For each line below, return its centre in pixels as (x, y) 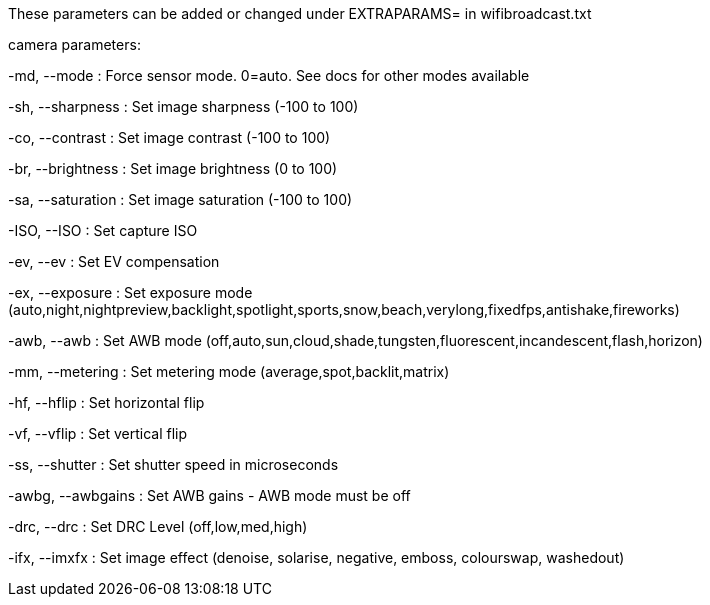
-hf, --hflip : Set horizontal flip (106, 402)
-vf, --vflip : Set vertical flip (98, 433)
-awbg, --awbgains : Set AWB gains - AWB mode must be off (209, 495)
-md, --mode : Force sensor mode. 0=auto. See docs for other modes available (269, 75)
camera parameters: (74, 44)
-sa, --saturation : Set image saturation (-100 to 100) (180, 199)
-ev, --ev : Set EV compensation (114, 261)
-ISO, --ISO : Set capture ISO (103, 230)
